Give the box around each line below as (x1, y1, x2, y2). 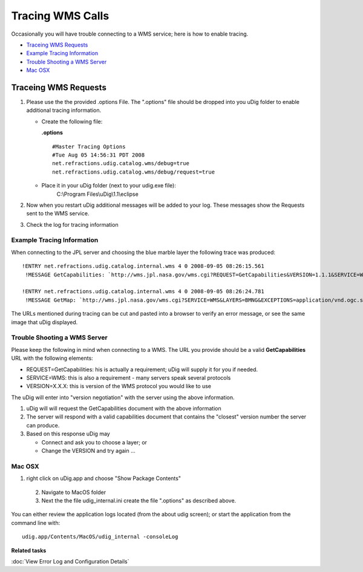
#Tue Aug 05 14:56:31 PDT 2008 (52, 151, 145, 158)
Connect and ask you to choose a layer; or (41, 438, 148, 446)
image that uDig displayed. (11, 318, 78, 326)
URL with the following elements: (11, 354, 93, 362)
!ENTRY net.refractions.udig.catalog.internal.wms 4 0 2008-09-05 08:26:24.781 (22, 288, 264, 295)
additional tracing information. (26, 106, 102, 114)
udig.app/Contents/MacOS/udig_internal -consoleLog (22, 533, 178, 541)
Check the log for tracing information (26, 221, 119, 228)
